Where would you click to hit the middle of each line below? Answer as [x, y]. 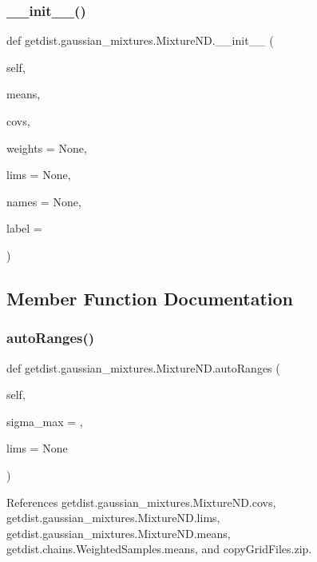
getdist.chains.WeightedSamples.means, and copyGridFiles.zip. [159, 549]
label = [24, 228]
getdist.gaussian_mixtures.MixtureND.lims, [113, 518]
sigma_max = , [45, 421]
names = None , [44, 201]
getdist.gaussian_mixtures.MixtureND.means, [119, 533]
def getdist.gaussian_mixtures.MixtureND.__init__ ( [140, 40]
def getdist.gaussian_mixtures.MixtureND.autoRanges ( [143, 367]
